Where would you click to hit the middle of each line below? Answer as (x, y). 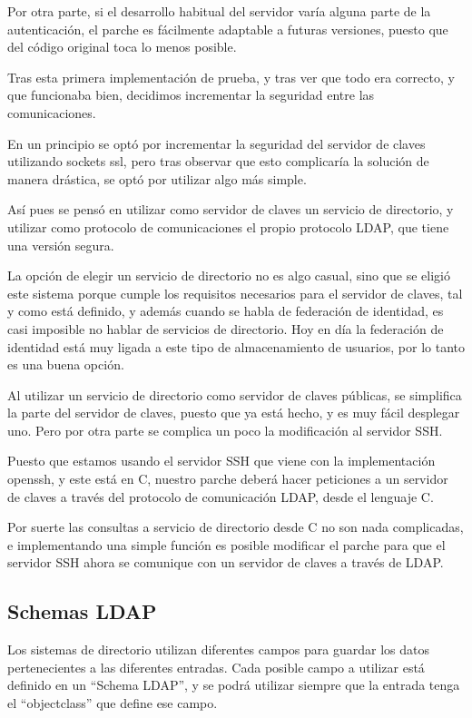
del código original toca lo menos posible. (122, 47)
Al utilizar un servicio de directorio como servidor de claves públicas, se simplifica (235, 394)
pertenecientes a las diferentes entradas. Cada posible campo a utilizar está (216, 667)
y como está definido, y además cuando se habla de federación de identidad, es (226, 311)
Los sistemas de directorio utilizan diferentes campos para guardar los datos (218, 649)
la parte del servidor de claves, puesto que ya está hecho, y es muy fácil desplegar (234, 413)
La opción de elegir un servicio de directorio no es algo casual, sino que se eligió (229, 275)
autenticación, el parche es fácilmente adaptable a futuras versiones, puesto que (228, 29)
